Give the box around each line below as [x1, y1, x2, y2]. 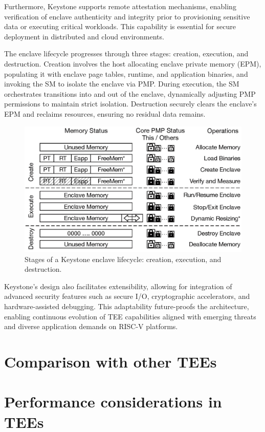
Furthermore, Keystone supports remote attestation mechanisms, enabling [4, 1, 236, 11]
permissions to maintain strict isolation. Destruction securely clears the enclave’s [4, 98, 257, 109]
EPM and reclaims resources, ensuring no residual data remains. [4, 108, 206, 119]
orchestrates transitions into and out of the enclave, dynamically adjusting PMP [4, 88, 256, 99]
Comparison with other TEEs [4, 351, 217, 372]
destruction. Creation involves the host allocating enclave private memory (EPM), [4, 58, 261, 69]
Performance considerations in [4, 391, 222, 412]
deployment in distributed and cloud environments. [4, 31, 164, 41]
